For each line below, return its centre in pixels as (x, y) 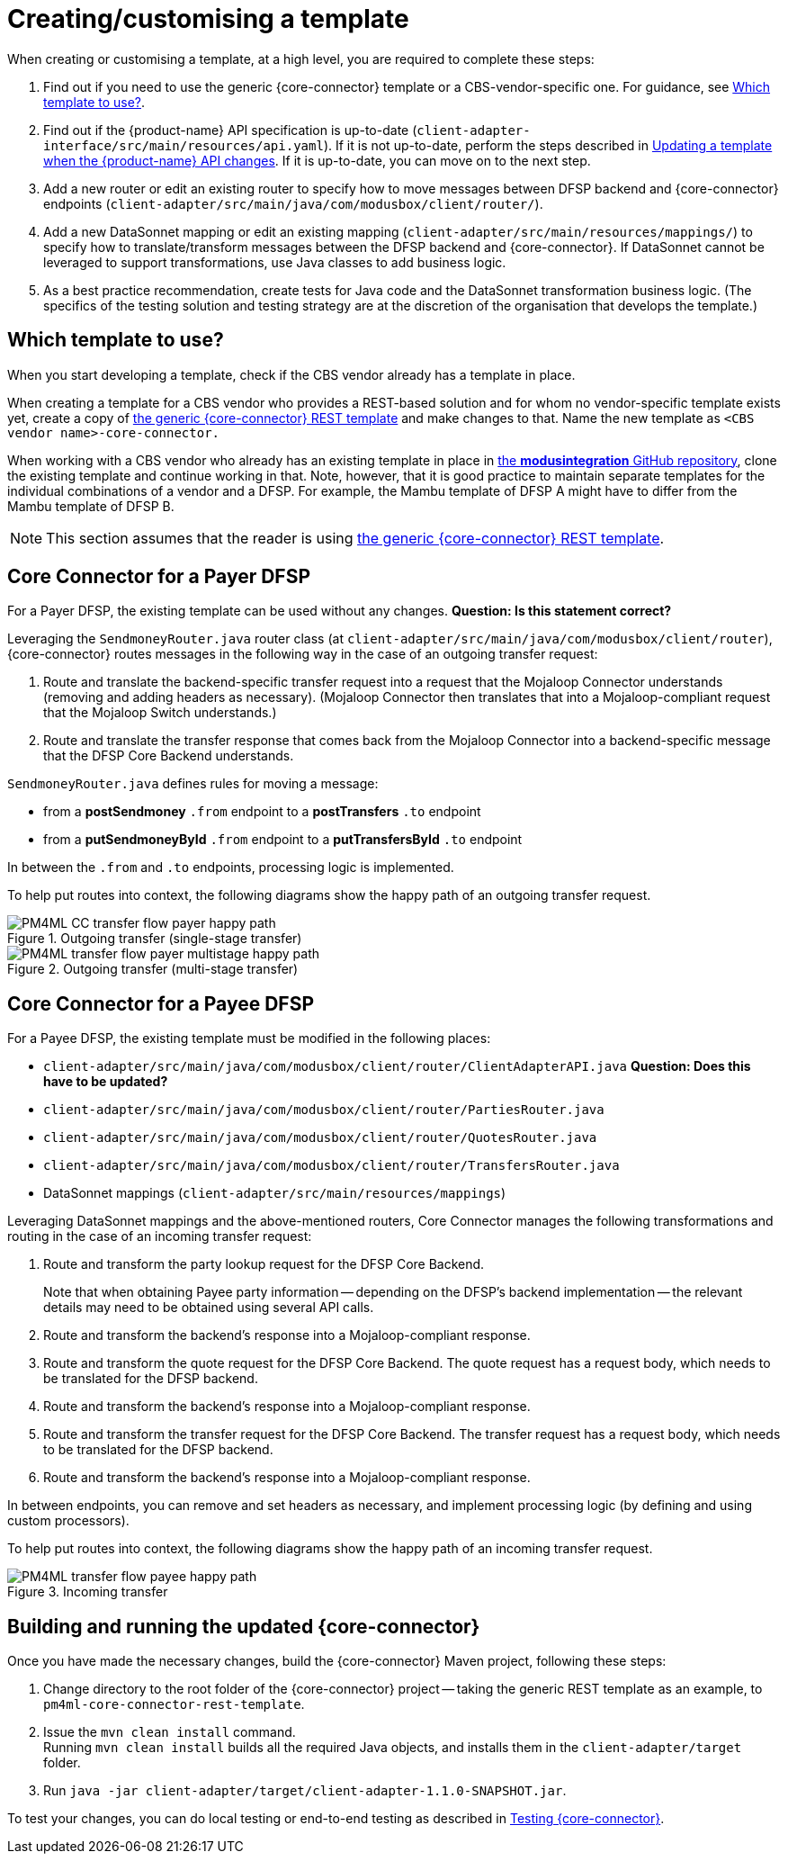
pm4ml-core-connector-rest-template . (174, 1704)
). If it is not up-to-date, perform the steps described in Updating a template (548, 145)
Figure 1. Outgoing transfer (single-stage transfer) (155, 939)
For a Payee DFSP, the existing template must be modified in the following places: (249, 1038)
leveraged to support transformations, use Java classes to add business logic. (275, 262)
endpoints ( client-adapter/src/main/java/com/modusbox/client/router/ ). (293, 203)
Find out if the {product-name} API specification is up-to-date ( (230, 130)
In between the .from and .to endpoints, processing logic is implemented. (231, 868)
